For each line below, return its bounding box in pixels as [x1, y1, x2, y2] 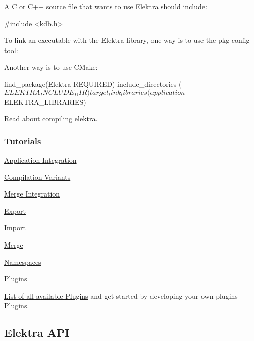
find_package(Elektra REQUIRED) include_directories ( [4, 78, 182, 89]
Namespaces [4, 256, 41, 267]
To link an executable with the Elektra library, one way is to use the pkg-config [4, 35, 250, 45]
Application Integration [4, 154, 77, 165]
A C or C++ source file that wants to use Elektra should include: [4, 1, 207, 11]
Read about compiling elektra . [4, 113, 98, 124]
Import [4, 222, 26, 233]
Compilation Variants [4, 171, 71, 182]
